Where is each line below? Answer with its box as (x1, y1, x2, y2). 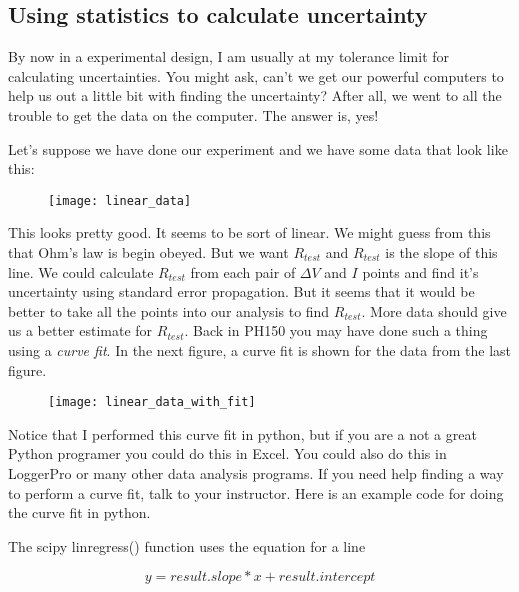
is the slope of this (385, 242, 498, 263)
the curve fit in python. (8, 502, 151, 523)
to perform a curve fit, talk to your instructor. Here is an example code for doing (8, 482, 504, 503)
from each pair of (190, 261, 296, 282)
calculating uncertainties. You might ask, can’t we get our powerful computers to (8, 65, 504, 86)
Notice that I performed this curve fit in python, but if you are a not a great (8, 423, 477, 444)
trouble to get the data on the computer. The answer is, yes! (8, 104, 379, 125)
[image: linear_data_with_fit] (48, 395, 256, 410)
